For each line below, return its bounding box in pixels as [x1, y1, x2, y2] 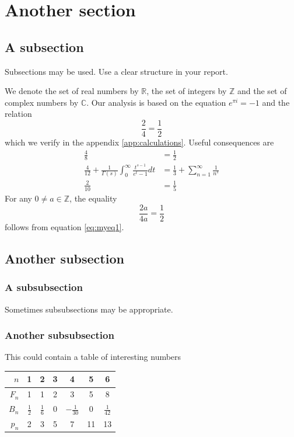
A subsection [5, 37, 84, 56]
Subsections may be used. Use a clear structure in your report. [5, 65, 228, 77]
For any [5, 192, 32, 204]
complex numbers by [5, 96, 79, 108]
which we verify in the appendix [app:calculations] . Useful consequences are [5, 136, 274, 148]
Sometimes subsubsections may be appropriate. [5, 303, 173, 315]
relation [5, 107, 32, 120]
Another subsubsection [5, 328, 114, 342]
